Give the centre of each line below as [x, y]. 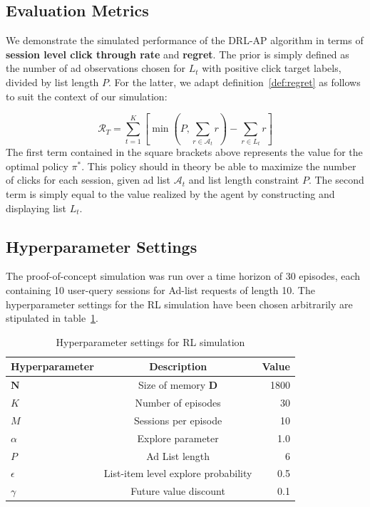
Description [178, 366]
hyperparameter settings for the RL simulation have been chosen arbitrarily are [179, 304]
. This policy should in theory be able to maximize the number [219, 166]
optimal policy [37, 166]
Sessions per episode [178, 420]
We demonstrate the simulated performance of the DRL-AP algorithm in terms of [185, 40]
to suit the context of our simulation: [87, 96]
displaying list [36, 208]
